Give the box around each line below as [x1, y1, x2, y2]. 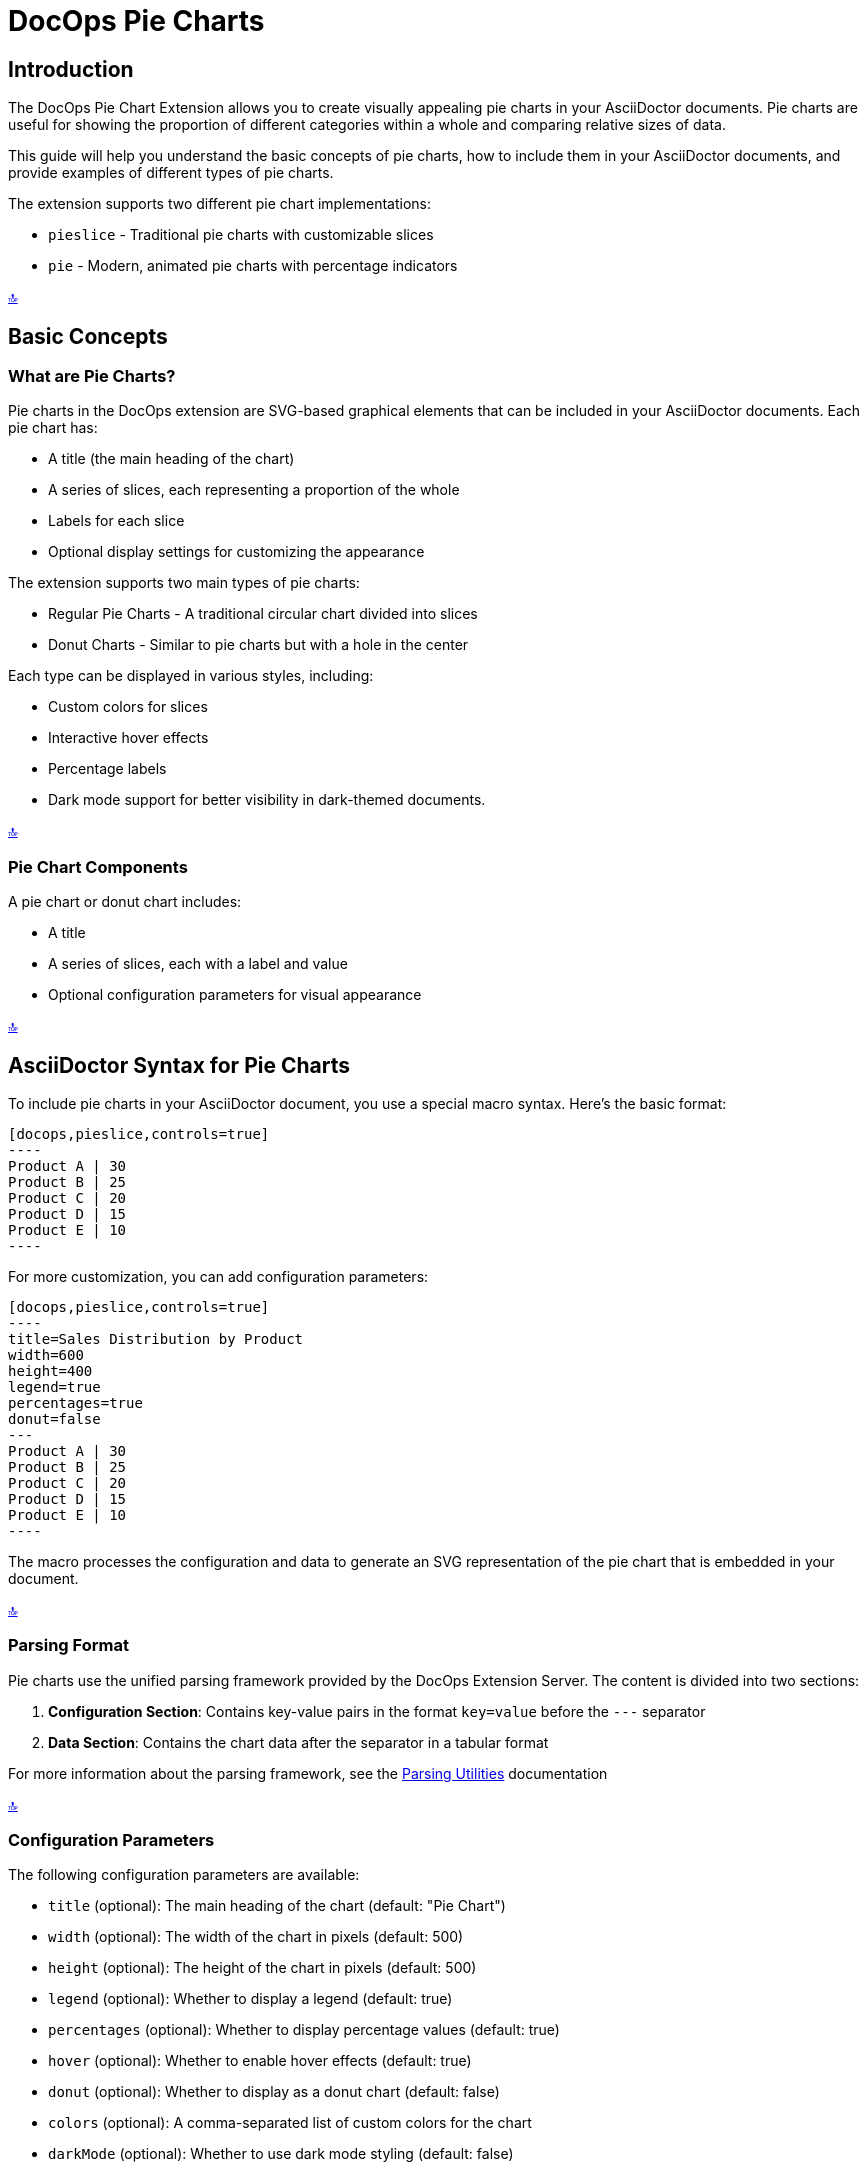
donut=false [8, 1410, 101, 1427]
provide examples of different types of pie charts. [8, 164, 334, 182]
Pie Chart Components [8, 856, 188, 877]
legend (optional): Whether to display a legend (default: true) [48, 1990, 453, 2008]
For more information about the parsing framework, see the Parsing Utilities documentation [8, 1764, 608, 1782]
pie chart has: [8, 419, 98, 437]
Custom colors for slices [48, 698, 208, 716]
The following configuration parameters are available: [8, 1866, 360, 1884]
